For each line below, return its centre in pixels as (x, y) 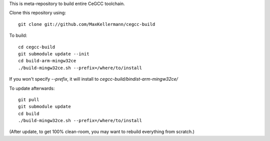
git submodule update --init (54, 54)
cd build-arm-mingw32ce (47, 61)
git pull (29, 99)
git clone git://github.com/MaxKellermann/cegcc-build (87, 24)
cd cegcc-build (37, 47)
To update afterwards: (32, 88)
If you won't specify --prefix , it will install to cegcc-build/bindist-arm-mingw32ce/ (94, 79)
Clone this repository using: (37, 13)
